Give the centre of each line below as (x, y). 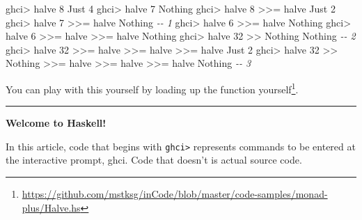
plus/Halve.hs (51, 207)
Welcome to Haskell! (56, 123)
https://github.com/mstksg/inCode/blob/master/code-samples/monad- (175, 194)
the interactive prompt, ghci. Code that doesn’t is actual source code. (154, 160)
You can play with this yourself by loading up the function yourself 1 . (152, 88)
